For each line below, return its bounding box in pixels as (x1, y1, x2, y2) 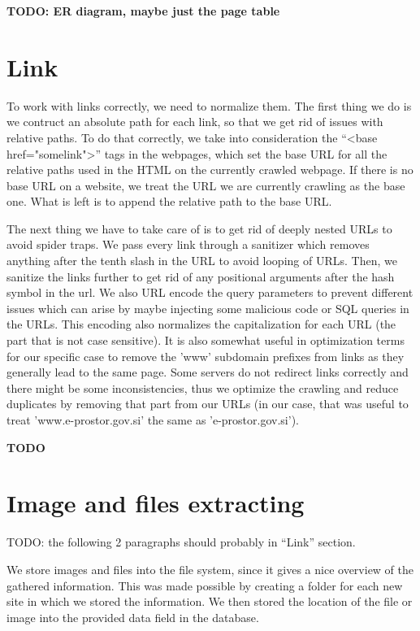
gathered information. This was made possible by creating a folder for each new (6, 577, 403, 594)
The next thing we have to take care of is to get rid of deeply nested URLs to (6, 220, 392, 237)
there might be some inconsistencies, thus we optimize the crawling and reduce (6, 379, 399, 396)
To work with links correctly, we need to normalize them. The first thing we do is (6, 97, 412, 114)
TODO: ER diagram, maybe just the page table (6, 2, 280, 19)
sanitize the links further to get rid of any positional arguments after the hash (6, 268, 395, 285)
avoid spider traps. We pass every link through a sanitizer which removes (6, 236, 370, 253)
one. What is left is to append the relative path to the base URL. (6, 193, 332, 210)
